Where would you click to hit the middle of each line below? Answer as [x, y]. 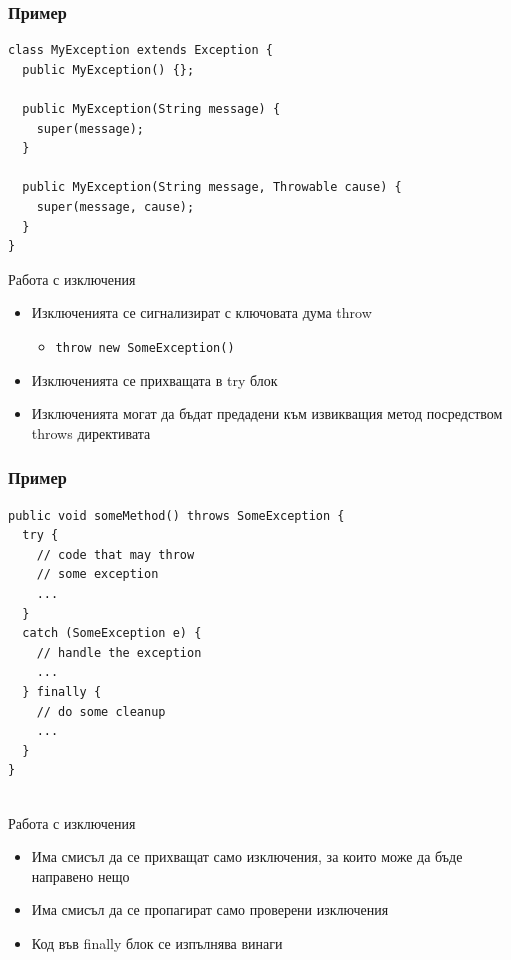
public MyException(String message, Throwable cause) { [212, 187]
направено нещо [80, 875]
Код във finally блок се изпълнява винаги [157, 942]
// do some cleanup [101, 711]
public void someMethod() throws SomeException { [176, 515]
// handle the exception [119, 652]
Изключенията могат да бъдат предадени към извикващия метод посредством [267, 413]
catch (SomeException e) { [112, 633]
